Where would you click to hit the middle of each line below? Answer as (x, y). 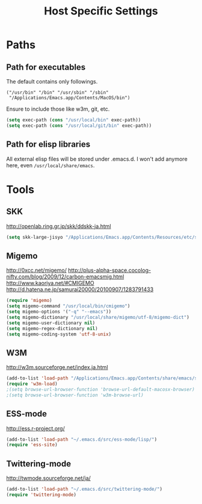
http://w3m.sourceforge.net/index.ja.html (57, 367)
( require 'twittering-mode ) (41, 494)
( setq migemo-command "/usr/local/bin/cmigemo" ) (68, 306)
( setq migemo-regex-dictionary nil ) (52, 328)
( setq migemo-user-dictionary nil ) (51, 323)
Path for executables (46, 67)
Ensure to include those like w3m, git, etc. (58, 109)
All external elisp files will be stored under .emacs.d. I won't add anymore (97, 159)
